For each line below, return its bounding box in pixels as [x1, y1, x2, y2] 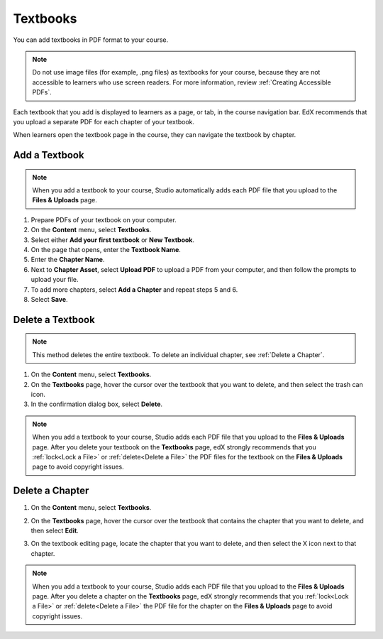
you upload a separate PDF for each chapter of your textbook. [13, 117, 195, 126]
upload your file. [30, 275, 79, 284]
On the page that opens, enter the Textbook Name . [30, 246, 181, 254]
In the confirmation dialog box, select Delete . [30, 400, 163, 408]
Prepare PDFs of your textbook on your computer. [30, 215, 177, 224]
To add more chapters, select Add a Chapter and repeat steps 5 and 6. [30, 285, 238, 294]
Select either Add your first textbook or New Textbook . [30, 235, 195, 244]
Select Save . [30, 295, 68, 303]
